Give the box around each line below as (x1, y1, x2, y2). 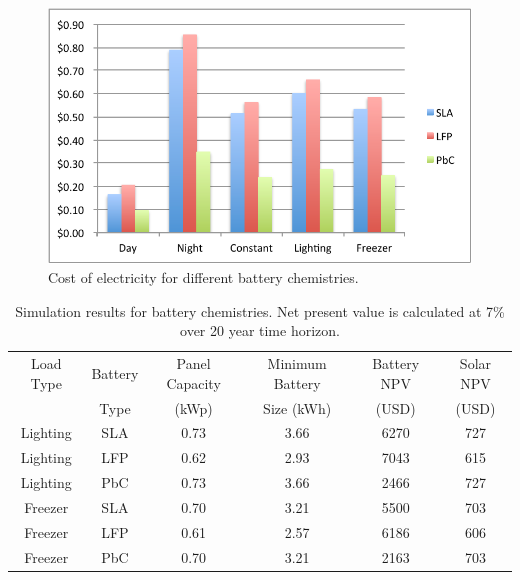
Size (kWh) (263, 397, 332, 418)
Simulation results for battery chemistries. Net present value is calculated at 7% (15, 300, 505, 321)
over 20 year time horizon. (180, 320, 340, 341)
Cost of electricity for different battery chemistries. (48, 267, 359, 288)
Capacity (166, 372, 221, 393)
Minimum (267, 353, 327, 374)
